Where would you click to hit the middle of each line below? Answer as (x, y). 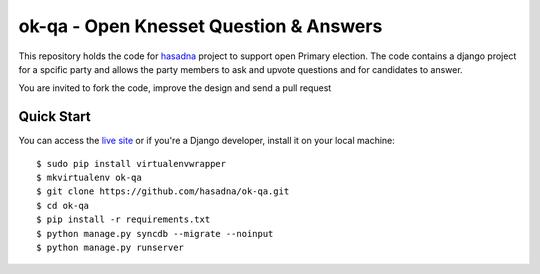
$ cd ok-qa (63, 205)
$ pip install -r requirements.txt (123, 219)
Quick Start (54, 116)
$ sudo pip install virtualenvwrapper (131, 163)
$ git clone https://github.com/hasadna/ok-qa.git (163, 191)
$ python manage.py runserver (110, 247)
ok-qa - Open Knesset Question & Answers (200, 26)
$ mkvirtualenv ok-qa (89, 178)
